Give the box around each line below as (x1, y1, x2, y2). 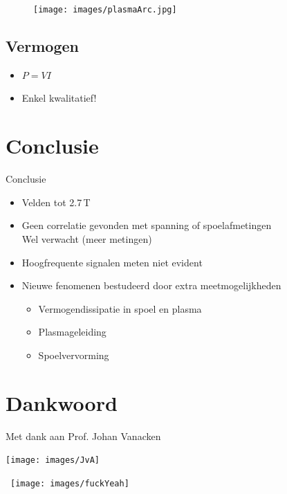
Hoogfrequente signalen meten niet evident (21, 255, 203, 269)
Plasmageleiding (38, 324, 107, 339)
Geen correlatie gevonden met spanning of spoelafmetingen (21, 218, 272, 232)
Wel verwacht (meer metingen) (21, 231, 152, 246)
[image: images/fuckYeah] (10, 478, 129, 488)
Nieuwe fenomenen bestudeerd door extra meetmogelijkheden (21, 278, 281, 293)
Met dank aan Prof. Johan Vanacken (6, 428, 161, 443)
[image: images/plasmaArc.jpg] (33, 5, 177, 15)
